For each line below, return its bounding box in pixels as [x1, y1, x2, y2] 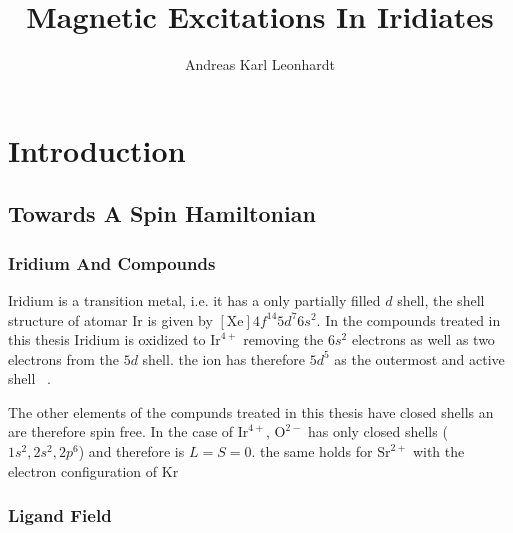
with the [412, 441, 465, 462]
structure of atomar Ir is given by [8, 309, 213, 330]
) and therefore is [78, 441, 185, 462]
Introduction [8, 129, 186, 170]
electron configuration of [8, 460, 158, 481]
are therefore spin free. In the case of [8, 421, 234, 442]
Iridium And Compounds [8, 250, 216, 275]
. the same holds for [251, 441, 373, 462]
